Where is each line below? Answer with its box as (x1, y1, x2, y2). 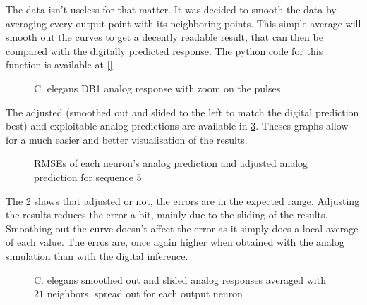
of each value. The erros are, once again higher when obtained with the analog (6, 235, 344, 249)
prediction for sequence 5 (34, 169, 142, 184)
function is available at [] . (6, 57, 116, 72)
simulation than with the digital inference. (6, 248, 188, 263)
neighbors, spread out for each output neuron (47, 286, 243, 301)
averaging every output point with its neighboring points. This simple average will (6, 15, 361, 30)
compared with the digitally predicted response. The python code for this (6, 43, 323, 58)
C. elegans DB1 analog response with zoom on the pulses (34, 80, 281, 95)
